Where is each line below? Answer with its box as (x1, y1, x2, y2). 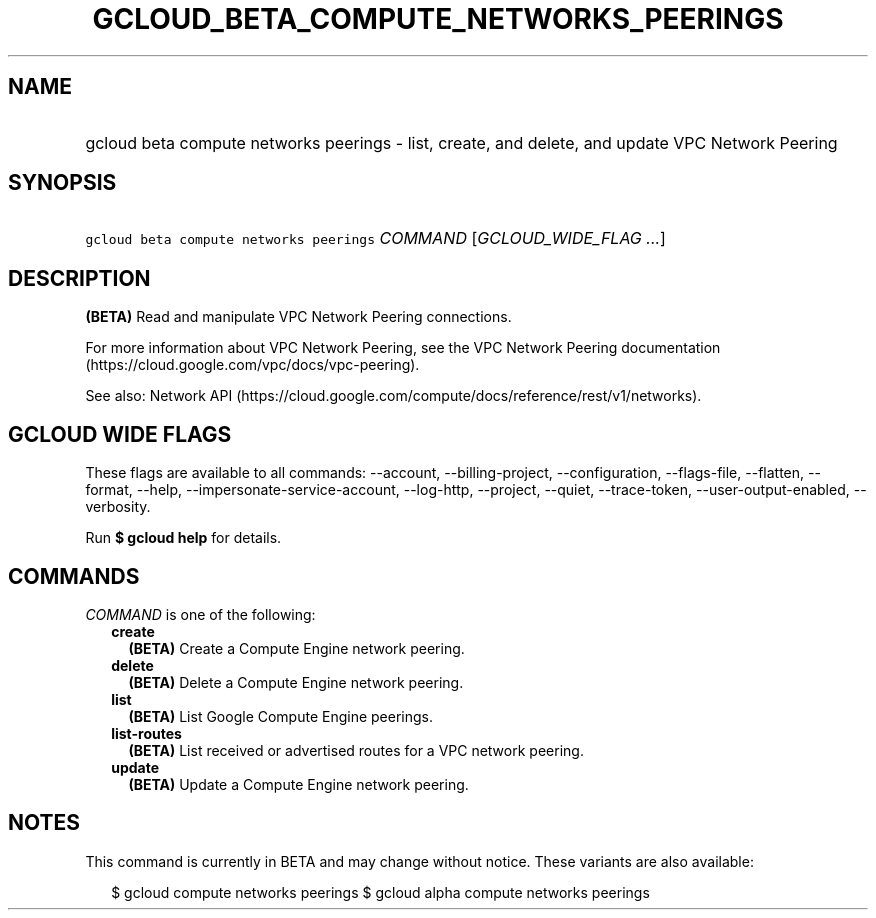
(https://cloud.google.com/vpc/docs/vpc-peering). (85, 356, 420, 374)
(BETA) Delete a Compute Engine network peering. (128, 673, 464, 691)
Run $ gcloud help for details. (85, 529, 282, 547)
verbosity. (85, 498, 151, 516)
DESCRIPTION (8, 265, 151, 291)
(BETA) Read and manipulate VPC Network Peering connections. (85, 308, 512, 326)
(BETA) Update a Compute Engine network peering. (128, 775, 469, 793)
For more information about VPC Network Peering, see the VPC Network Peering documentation (85, 339, 721, 357)
